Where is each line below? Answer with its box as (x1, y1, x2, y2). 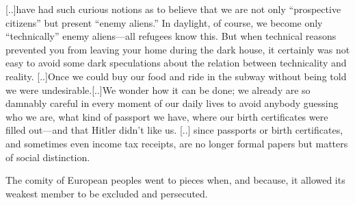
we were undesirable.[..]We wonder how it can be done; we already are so (5, 82, 311, 97)
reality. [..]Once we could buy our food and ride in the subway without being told (5, 69, 347, 83)
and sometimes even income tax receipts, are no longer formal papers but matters (5, 136, 348, 150)
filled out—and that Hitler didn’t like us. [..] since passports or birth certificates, (5, 123, 343, 137)
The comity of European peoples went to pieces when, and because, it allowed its (5, 173, 345, 187)
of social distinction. (5, 149, 90, 164)
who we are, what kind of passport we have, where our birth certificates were (5, 109, 328, 123)
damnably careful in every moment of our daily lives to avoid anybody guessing (5, 96, 339, 110)
